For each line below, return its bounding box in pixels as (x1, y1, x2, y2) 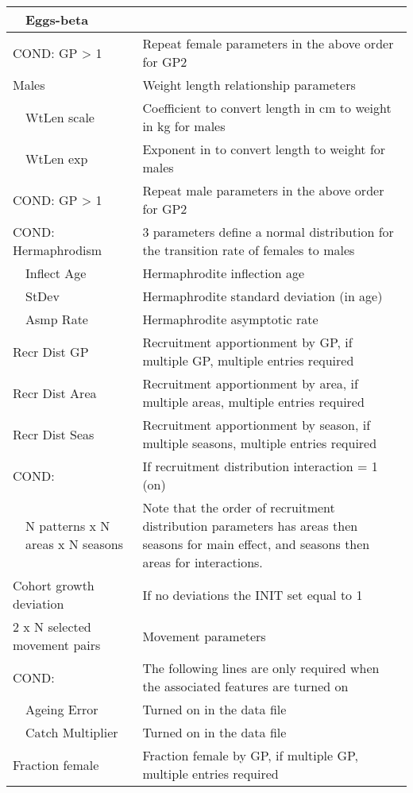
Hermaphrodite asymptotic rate (142, 310, 318, 328)
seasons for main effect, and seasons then (142, 535, 370, 553)
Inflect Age (25, 264, 87, 282)
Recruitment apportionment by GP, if (142, 333, 353, 351)
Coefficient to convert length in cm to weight (142, 99, 392, 117)
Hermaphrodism (13, 241, 102, 259)
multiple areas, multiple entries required (142, 393, 365, 411)
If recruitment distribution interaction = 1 (142, 457, 378, 475)
